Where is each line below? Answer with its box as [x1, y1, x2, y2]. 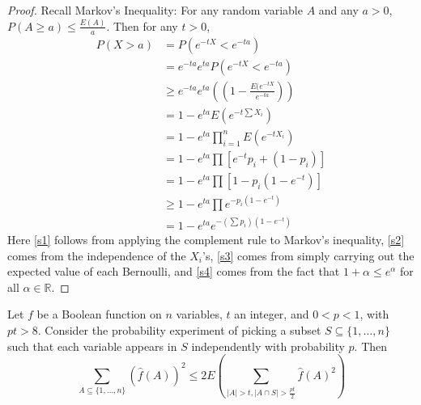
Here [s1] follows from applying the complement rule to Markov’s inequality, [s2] [7, 231, 405, 248]
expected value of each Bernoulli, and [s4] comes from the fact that [7, 263, 340, 280]
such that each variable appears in [7, 337, 177, 354]
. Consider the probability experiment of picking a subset [37, 321, 321, 338]
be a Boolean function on [36, 306, 162, 323]
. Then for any [106, 17, 178, 34]
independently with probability [191, 337, 345, 354]
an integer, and [234, 306, 309, 323]
